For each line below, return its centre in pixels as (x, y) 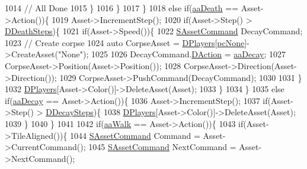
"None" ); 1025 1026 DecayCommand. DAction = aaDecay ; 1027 (172, 54)
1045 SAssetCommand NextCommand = (162, 147)
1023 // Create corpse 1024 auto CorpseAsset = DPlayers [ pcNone (125, 42)
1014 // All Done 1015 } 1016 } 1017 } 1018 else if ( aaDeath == (122, 8)
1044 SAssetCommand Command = (135, 135)
